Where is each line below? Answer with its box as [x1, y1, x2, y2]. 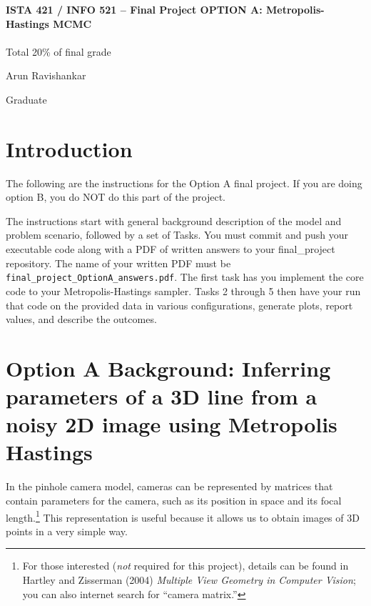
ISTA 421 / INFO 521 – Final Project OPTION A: [6, 2, 263, 16]
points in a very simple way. [6, 523, 128, 538]
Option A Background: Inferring [6, 353, 331, 382]
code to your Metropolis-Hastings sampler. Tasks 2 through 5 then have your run [6, 283, 361, 298]
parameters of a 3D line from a [6, 382, 317, 411]
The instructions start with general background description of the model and [6, 213, 342, 228]
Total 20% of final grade [6, 44, 111, 59]
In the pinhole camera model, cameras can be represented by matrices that [6, 479, 333, 494]
